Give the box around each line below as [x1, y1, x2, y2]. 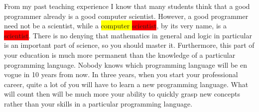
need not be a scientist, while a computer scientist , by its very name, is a [4, 20, 227, 31]
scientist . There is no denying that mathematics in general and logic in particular [4, 30, 252, 40]
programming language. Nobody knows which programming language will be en [4, 59, 247, 70]
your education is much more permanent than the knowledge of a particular [4, 49, 236, 60]
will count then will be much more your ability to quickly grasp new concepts [4, 89, 240, 99]
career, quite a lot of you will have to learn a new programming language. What [4, 79, 249, 89]
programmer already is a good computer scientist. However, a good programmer [4, 10, 249, 21]
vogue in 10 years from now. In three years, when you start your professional [4, 69, 238, 80]
